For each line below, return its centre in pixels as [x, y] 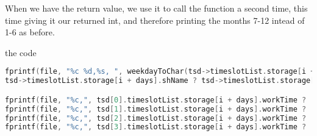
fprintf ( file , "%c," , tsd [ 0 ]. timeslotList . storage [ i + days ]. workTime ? [156, 100]
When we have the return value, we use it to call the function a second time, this [156, 8]
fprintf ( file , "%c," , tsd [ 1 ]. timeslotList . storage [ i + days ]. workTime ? [156, 109]
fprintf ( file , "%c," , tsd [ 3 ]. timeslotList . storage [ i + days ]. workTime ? [156, 127]
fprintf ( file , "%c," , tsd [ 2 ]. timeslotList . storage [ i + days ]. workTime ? [156, 118]
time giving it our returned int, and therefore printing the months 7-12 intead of [155, 20]
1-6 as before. [30, 32]
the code [21, 52]
